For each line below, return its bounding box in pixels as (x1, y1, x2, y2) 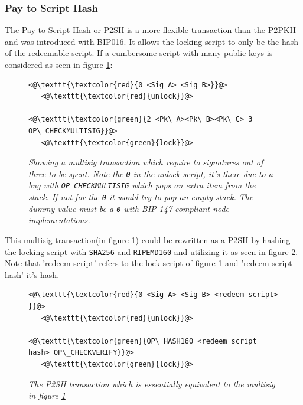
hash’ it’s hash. (5, 268, 60, 280)
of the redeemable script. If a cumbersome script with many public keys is (5, 47, 273, 59)
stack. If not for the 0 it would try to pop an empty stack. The (28, 191, 253, 203)
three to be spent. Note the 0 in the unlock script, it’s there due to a (28, 167, 273, 179)
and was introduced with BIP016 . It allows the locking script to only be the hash (5, 35, 299, 47)
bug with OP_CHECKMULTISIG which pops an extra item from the (28, 179, 256, 191)
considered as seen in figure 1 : (5, 58, 113, 70)
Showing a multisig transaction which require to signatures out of (28, 156, 263, 168)
